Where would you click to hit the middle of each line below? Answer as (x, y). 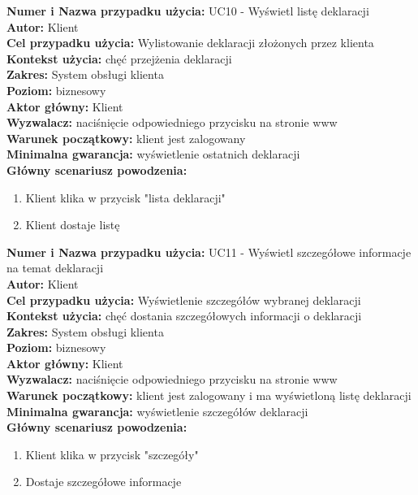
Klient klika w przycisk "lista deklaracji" (125, 197)
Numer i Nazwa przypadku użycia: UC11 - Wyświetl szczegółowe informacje (209, 252)
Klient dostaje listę (73, 225)
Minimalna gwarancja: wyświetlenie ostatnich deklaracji (153, 154)
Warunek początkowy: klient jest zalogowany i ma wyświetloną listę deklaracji (209, 395)
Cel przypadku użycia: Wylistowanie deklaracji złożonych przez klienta (190, 43)
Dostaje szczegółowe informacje (103, 482)
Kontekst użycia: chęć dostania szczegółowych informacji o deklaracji (184, 316)
